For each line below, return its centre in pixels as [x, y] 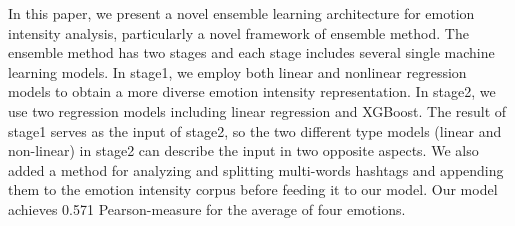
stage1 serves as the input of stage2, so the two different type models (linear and [255, 130]
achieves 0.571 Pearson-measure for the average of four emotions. [207, 208]
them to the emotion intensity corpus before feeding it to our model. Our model [253, 189]
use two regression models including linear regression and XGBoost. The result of [257, 110]
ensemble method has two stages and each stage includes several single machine [251, 52]
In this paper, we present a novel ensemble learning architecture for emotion [241, 13]
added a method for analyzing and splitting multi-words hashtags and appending [256, 169]
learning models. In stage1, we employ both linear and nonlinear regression [237, 71]
